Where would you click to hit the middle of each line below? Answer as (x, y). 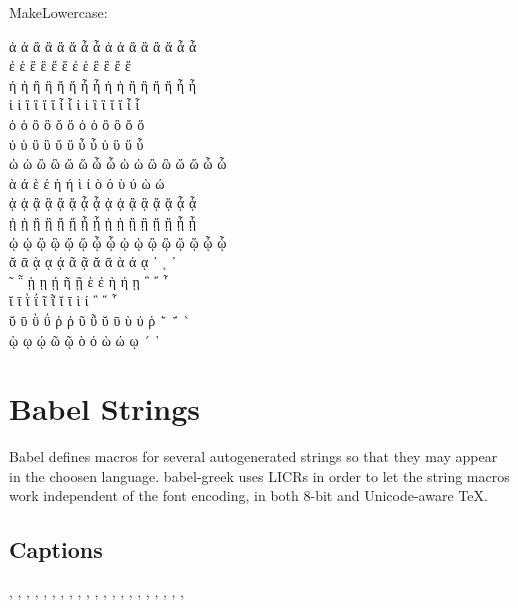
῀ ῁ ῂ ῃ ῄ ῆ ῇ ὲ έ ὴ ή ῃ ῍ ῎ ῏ (88, 280)
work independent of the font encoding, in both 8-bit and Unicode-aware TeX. (248, 495)
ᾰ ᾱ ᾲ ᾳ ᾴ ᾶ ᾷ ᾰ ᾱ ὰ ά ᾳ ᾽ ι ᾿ (93, 261)
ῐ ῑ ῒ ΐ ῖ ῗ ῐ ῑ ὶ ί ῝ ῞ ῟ (63, 300)
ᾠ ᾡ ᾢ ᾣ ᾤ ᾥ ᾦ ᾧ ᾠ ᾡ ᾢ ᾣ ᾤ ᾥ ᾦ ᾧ (118, 241)
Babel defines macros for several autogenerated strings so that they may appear (253, 456)
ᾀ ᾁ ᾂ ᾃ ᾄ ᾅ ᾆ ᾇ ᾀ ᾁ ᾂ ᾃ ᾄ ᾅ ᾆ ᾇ (103, 202)
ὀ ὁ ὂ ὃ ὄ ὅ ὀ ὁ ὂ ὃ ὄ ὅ (77, 123)
